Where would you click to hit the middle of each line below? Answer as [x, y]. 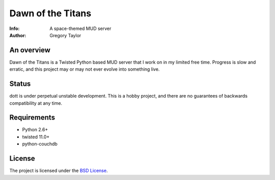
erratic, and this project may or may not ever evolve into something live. [85, 69]
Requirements [32, 118]
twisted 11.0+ [36, 137]
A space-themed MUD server [80, 28]
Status [20, 84]
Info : [15, 28]
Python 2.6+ [35, 130]
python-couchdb [40, 144]
